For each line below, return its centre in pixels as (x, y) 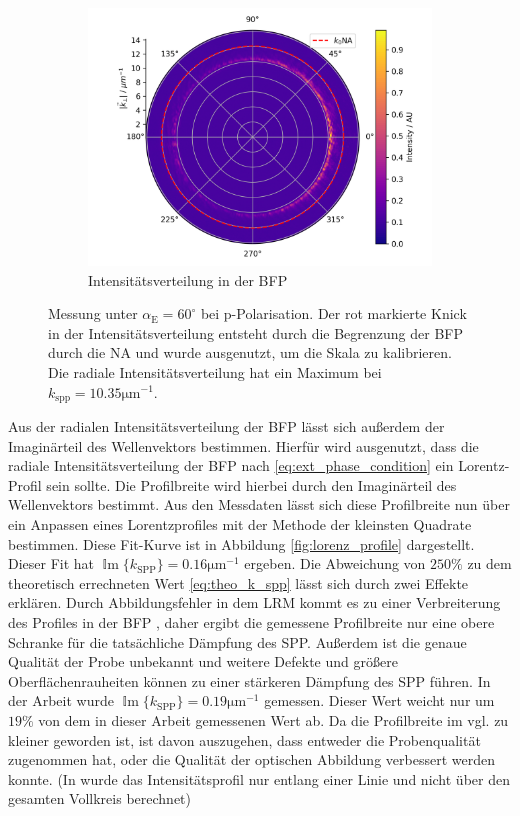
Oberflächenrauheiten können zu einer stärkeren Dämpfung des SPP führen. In (249, 680)
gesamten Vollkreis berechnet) (99, 798)
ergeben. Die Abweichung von (335, 563)
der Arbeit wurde (61, 700)
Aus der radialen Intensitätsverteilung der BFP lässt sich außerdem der (226, 426)
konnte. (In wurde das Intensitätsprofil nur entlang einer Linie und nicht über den (259, 778)
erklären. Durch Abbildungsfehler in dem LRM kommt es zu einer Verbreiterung (254, 602)
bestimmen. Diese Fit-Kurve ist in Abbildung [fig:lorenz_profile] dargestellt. (241, 543)
